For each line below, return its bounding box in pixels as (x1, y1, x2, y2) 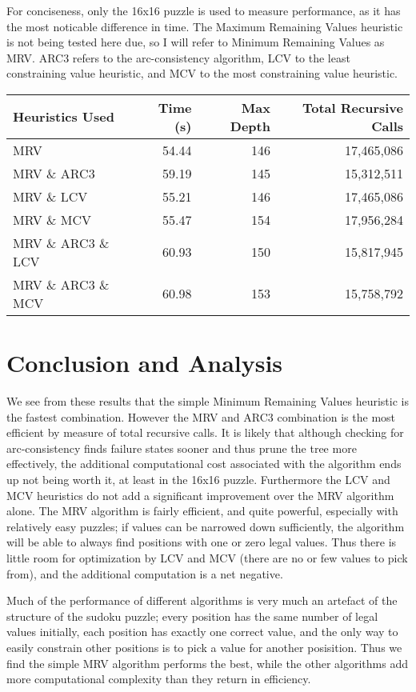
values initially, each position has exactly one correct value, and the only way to (6, 623, 398, 640)
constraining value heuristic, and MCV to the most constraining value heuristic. (6, 65, 398, 82)
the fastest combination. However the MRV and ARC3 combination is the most (6, 408, 396, 425)
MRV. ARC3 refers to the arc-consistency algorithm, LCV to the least (6, 49, 350, 66)
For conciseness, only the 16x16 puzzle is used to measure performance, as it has (6, 2, 401, 18)
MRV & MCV (13, 210, 92, 229)
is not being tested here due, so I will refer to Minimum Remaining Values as (6, 34, 385, 50)
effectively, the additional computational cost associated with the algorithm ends (6, 455, 402, 472)
